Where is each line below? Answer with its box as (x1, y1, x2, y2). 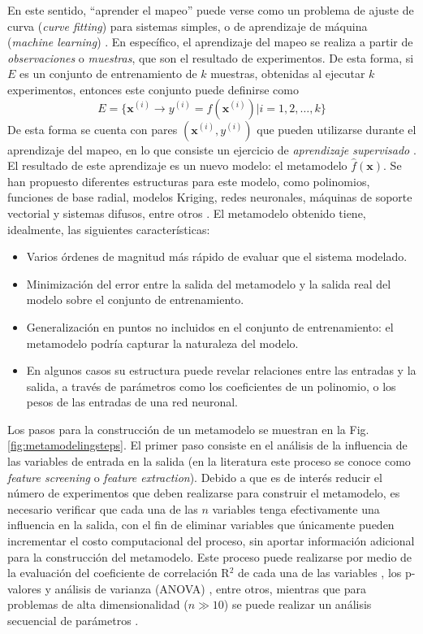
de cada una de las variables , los (237, 564, 402, 581)
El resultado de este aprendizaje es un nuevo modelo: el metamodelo (7, 157, 347, 174)
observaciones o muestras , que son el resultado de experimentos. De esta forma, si (7, 49, 414, 66)
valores (7, 580, 41, 597)
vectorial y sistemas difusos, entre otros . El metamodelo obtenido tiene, (7, 204, 366, 221)
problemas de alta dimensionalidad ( (7, 596, 188, 613)
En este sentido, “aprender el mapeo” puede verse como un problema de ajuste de (7, 2, 414, 18)
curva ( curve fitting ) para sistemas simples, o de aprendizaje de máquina (7, 17, 368, 34)
